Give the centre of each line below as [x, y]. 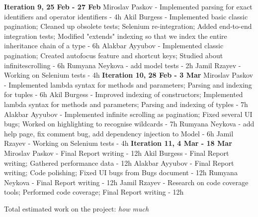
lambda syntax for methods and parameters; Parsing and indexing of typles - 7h [126, 104]
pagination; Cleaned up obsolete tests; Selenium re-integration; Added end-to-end [128, 26]
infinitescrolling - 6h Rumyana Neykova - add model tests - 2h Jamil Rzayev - [123, 65]
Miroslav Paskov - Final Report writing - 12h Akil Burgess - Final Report [117, 153]
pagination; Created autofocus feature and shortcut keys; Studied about [114, 55]
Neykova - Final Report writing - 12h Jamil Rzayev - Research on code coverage [126, 182]
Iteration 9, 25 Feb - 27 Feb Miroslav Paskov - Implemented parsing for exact [128, 6]
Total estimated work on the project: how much [77, 208]
